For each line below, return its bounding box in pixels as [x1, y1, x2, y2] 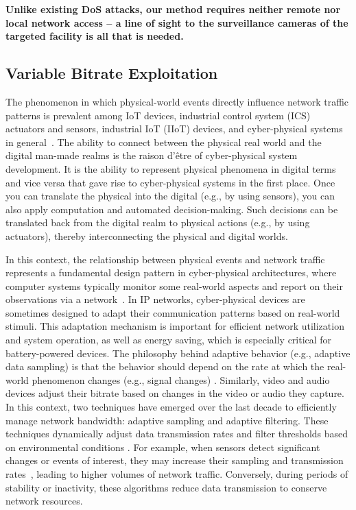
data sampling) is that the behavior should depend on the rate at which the [5, 359, 324, 374]
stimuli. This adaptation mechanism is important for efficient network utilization [5, 319, 344, 333]
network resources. [5, 494, 83, 508]
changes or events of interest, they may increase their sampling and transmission [5, 453, 344, 467]
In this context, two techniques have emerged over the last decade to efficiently [5, 400, 337, 414]
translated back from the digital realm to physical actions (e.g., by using [5, 215, 310, 230]
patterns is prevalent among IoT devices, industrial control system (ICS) [5, 108, 311, 122]
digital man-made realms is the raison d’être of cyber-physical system [5, 148, 298, 162]
